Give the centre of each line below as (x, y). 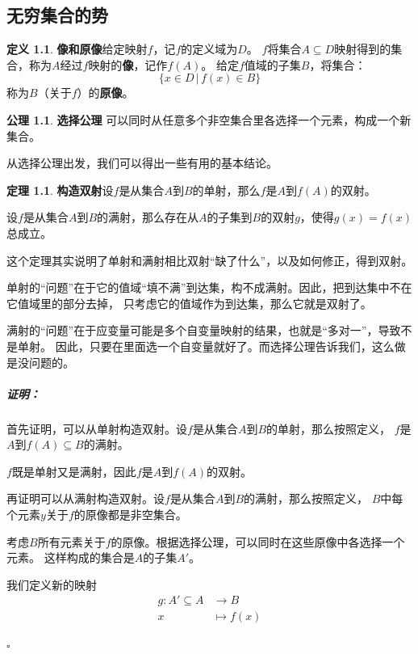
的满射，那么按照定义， (306, 498)
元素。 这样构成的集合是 (71, 557)
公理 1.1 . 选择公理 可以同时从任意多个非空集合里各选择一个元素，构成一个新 (209, 119)
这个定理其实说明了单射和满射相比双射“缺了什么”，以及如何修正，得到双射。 (210, 260)
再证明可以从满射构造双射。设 (86, 498)
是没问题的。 (40, 362)
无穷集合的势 (57, 15)
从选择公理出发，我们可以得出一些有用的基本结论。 (142, 163)
